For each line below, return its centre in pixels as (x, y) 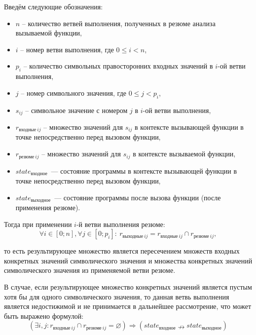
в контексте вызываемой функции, (184, 154)
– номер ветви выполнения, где (67, 49)
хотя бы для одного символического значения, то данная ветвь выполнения (117, 296)
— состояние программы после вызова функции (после (138, 197)
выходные (133, 236)
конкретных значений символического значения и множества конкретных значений (128, 260)
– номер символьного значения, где (73, 93)
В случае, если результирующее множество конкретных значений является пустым (128, 286)
